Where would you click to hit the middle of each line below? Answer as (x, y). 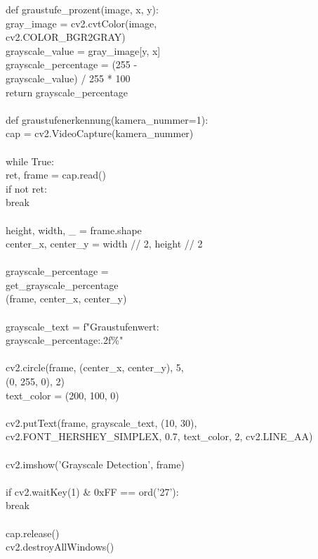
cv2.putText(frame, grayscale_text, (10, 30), (101, 422)
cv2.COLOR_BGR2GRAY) (66, 37)
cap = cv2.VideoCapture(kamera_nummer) (100, 133)
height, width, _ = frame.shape (74, 230)
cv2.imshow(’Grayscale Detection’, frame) (95, 464)
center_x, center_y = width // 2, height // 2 (104, 244)
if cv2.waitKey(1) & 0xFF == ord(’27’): (92, 491)
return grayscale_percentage (67, 92)
